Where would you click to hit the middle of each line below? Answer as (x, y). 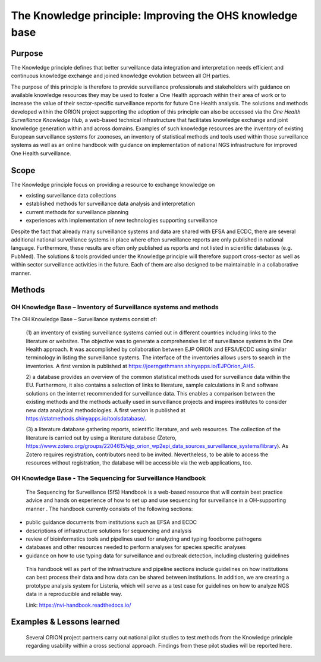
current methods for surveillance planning (77, 212)
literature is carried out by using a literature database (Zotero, (101, 438)
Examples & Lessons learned (65, 622)
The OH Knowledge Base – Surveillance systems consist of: (84, 319)
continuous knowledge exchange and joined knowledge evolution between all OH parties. (121, 76)
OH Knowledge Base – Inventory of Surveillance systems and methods (115, 308)
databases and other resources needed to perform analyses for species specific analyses (136, 547)
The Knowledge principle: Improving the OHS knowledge (154, 15)
